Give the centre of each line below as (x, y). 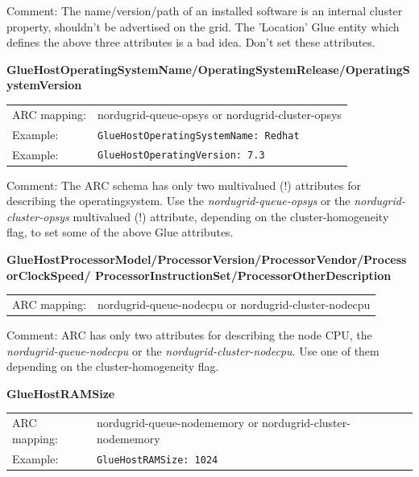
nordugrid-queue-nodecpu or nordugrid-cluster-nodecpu (234, 304)
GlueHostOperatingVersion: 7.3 (181, 156)
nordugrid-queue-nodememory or (177, 423)
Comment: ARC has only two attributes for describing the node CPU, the (189, 335)
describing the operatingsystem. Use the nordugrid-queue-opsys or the (178, 201)
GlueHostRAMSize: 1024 (157, 460)
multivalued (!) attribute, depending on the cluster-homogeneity (231, 216)
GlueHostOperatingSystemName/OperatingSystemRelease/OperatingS (208, 69)
